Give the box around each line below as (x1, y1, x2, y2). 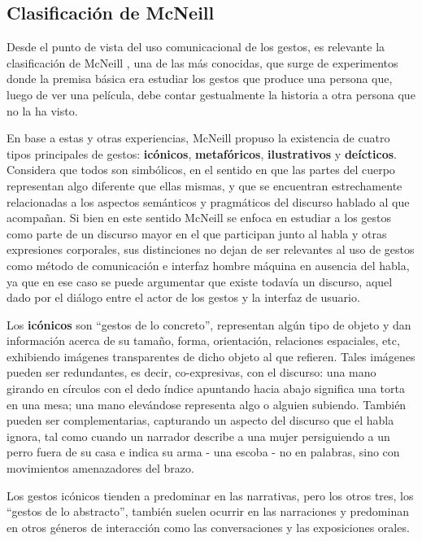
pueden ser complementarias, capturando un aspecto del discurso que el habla (7, 412, 394, 429)
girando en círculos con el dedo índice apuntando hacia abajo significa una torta (7, 380, 405, 397)
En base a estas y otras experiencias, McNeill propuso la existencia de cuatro (7, 129, 390, 146)
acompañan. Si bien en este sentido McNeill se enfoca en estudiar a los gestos (7, 209, 392, 226)
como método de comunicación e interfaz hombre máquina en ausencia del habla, (7, 256, 410, 273)
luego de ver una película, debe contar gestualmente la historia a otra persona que (7, 85, 415, 103)
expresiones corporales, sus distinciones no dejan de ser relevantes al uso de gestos (7, 241, 415, 258)
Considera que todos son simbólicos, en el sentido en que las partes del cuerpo (7, 161, 395, 178)
